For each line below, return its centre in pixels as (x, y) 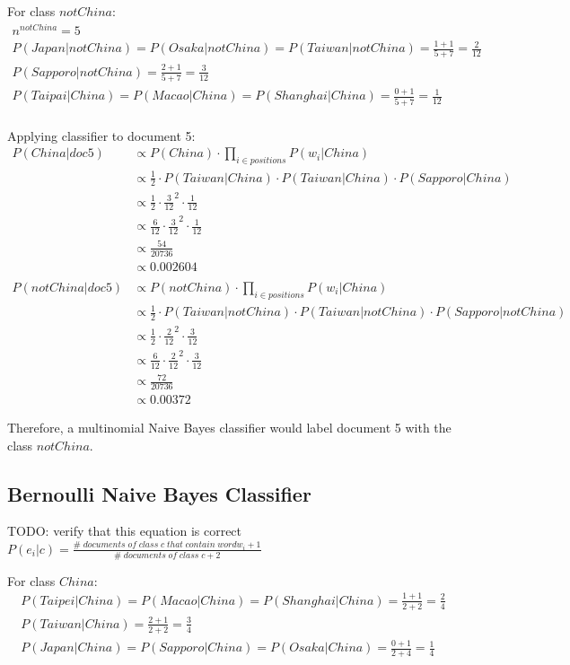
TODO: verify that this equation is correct (125, 531)
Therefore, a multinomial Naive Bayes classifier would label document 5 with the (229, 428)
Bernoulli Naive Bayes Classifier (159, 493)
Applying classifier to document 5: (101, 135)
